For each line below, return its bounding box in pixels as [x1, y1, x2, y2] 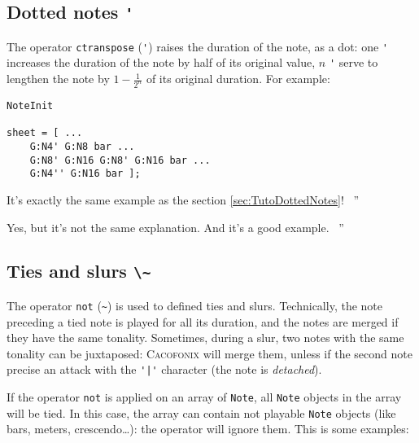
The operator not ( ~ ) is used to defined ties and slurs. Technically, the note [7, 296, 382, 314]
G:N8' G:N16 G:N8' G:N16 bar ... [29, 154, 211, 166]
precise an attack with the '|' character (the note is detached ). [7, 361, 322, 378]
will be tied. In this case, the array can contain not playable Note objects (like [7, 404, 396, 421]
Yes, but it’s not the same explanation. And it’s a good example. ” [7, 218, 344, 235]
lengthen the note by [7, 70, 110, 87]
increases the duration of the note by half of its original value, [7, 54, 316, 71]
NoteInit [7, 99, 54, 112]
